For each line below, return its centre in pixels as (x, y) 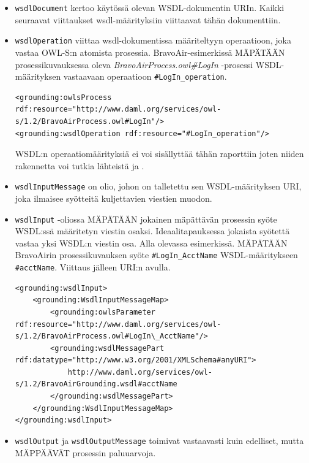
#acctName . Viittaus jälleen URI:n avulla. (93, 267)
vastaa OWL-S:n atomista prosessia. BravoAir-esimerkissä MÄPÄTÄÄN (150, 52)
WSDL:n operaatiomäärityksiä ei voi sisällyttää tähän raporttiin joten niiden (159, 154)
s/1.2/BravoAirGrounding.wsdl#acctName (96, 384)
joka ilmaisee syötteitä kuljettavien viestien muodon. (114, 198)
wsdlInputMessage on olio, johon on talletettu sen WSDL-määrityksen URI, (158, 186)
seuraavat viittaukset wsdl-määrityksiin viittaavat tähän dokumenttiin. (148, 19)
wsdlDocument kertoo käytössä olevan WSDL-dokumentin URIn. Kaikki (150, 7)
